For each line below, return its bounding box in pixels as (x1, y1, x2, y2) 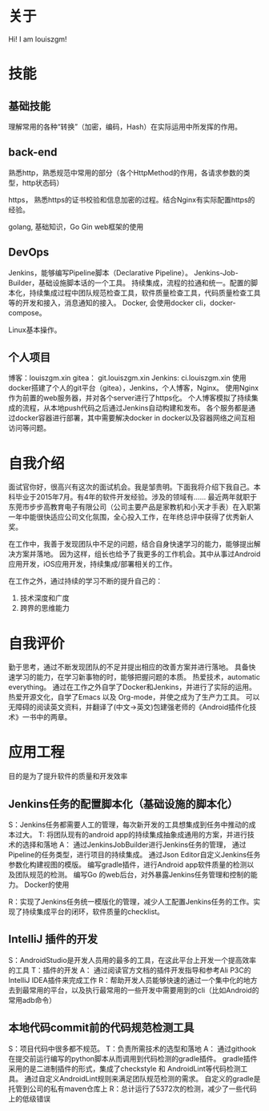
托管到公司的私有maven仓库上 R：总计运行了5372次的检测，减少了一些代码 (8, 1084, 258, 1093)
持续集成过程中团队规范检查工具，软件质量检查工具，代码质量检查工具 (29, 287, 261, 297)
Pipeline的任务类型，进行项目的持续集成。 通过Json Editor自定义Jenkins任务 (8, 850, 261, 859)
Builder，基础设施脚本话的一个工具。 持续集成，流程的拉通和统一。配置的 (8, 278, 251, 287)
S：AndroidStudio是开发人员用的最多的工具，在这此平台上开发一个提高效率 (8, 955, 257, 965)
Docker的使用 (23, 880, 70, 889)
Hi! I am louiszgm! (8, 34, 67, 44)
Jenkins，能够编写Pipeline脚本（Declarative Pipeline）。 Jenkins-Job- (8, 267, 239, 277)
